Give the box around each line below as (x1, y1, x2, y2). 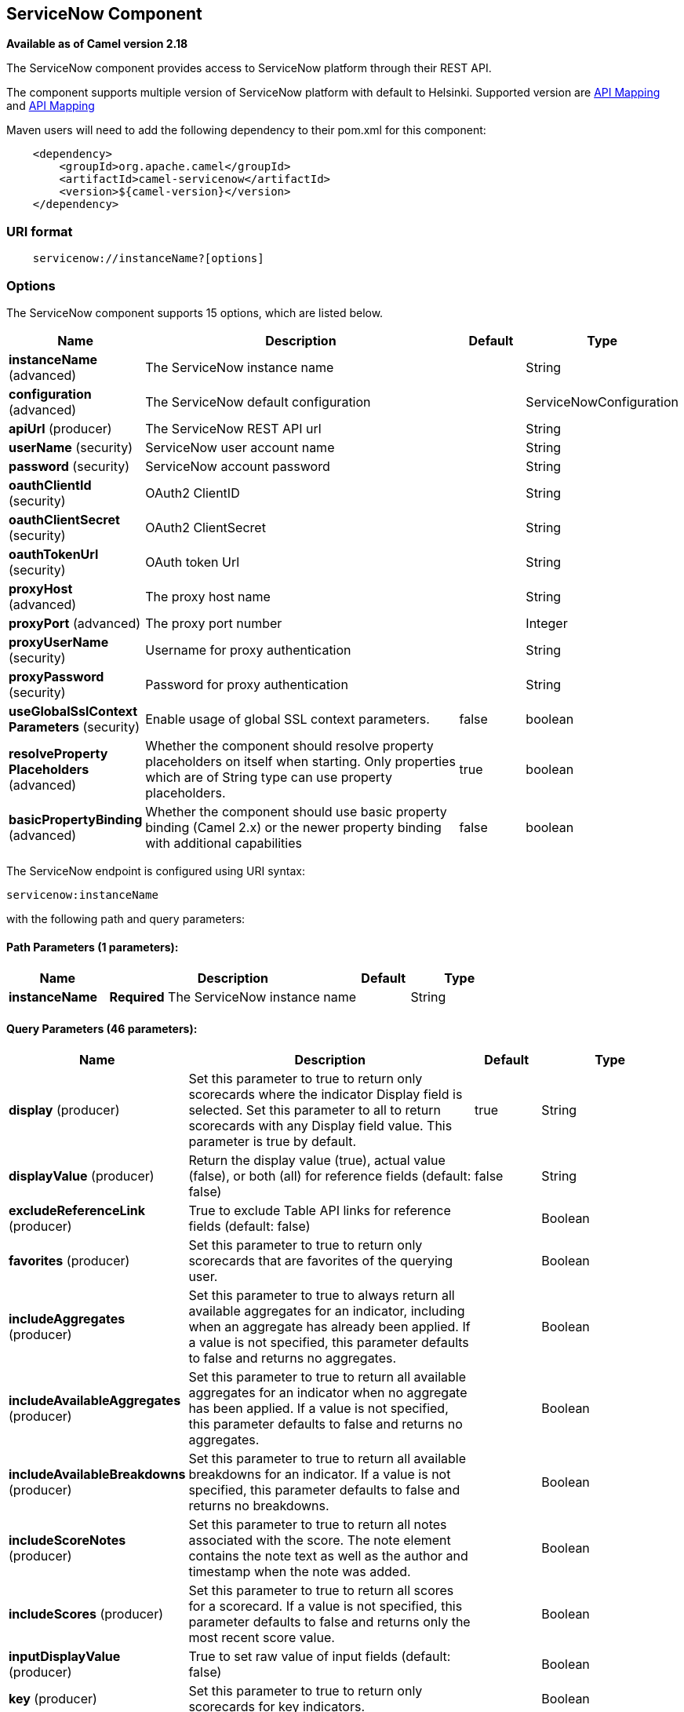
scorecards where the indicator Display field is (188, 1086, 463, 1103)
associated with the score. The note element (188, 1532, 451, 1549)
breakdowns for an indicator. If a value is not (188, 1466, 451, 1483)
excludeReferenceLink (9, 1203, 146, 1219)
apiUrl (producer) (9, 420, 112, 436)
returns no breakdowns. (188, 1498, 329, 1514)
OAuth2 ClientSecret (145, 519, 266, 535)
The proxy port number (145, 615, 282, 631)
